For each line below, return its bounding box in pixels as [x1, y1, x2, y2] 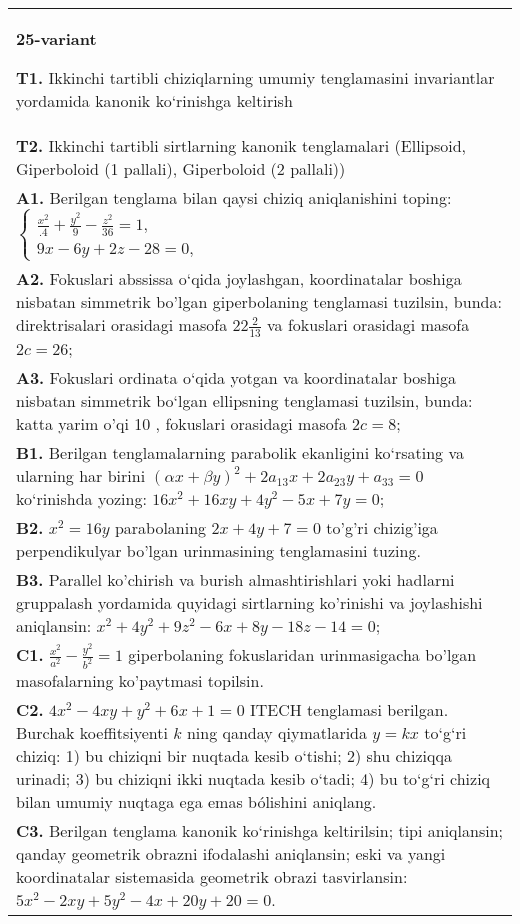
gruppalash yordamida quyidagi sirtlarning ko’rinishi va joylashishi [16, 590, 483, 614]
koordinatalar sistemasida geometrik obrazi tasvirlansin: [16, 864, 408, 888]
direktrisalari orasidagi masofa [16, 313, 228, 337]
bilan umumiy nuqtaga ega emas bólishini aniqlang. [16, 789, 377, 813]
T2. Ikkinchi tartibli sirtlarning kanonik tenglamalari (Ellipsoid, [16, 134, 467, 157]
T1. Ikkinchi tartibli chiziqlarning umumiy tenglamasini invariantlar [16, 66, 495, 89]
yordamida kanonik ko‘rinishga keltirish [16, 89, 293, 112]
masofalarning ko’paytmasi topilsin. [16, 668, 264, 692]
